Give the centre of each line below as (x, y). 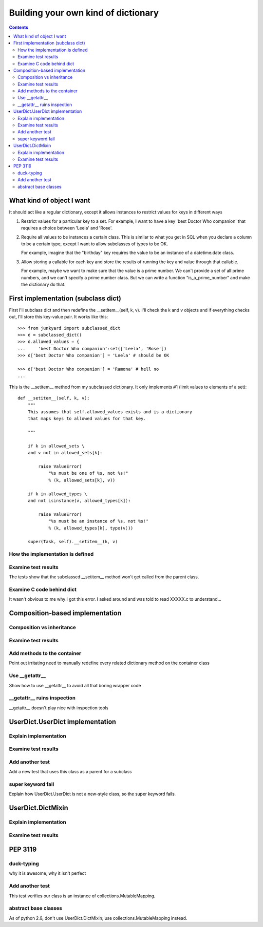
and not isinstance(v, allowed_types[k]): (79, 501)
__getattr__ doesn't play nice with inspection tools (59, 708)
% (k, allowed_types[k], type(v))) (91, 528)
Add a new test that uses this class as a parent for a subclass (70, 772)
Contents (19, 27)
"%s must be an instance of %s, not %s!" (98, 521)
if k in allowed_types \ (57, 494)
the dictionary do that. (43, 284)
